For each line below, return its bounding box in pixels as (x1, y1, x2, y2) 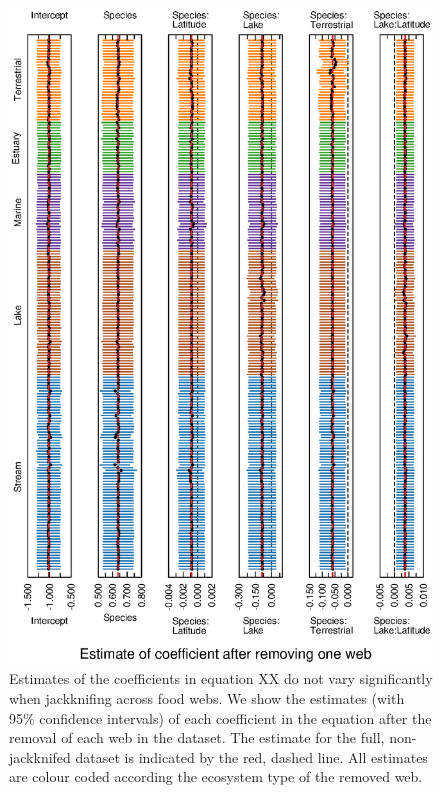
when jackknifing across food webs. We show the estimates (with (9, 688, 405, 709)
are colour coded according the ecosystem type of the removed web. (9, 766, 423, 787)
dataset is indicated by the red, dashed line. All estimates (75, 746, 428, 767)
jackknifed (9, 746, 71, 767)
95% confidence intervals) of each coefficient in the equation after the (9, 707, 432, 728)
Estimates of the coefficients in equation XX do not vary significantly (9, 668, 433, 689)
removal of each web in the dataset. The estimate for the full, (9, 727, 385, 748)
